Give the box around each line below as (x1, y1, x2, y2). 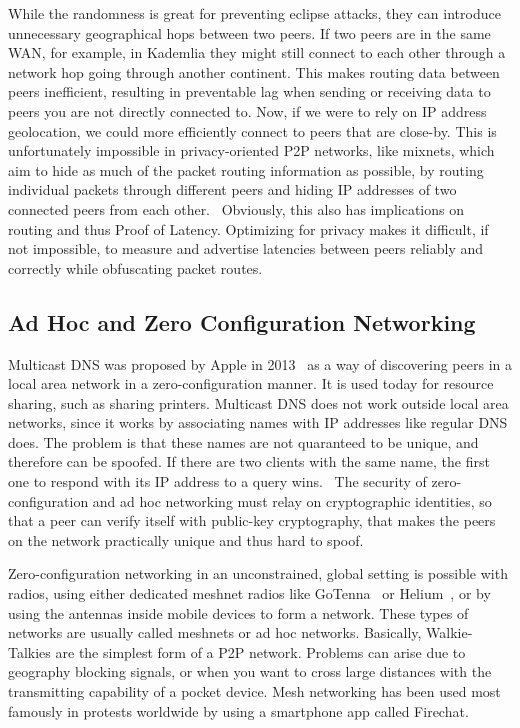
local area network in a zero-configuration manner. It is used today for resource (8, 373, 494, 394)
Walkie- (426, 622, 473, 643)
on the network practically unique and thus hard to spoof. (8, 529, 364, 550)
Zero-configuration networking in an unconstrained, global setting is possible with (8, 563, 508, 584)
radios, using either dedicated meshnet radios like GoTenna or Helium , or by (8, 583, 491, 604)
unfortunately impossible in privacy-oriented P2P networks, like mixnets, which (8, 140, 495, 161)
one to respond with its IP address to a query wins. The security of (8, 471, 427, 492)
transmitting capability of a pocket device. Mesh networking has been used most (8, 681, 501, 702)
